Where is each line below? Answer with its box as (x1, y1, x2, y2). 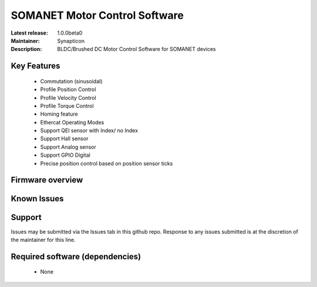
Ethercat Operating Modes (40, 119, 104, 126)
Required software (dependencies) (11, 251, 141, 261)
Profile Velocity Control (40, 94, 96, 101)
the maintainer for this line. (11, 236, 76, 243)
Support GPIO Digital (40, 151, 90, 158)
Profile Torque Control (40, 102, 94, 109)
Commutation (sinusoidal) (40, 77, 103, 85)
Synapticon (57, 37, 85, 44)
